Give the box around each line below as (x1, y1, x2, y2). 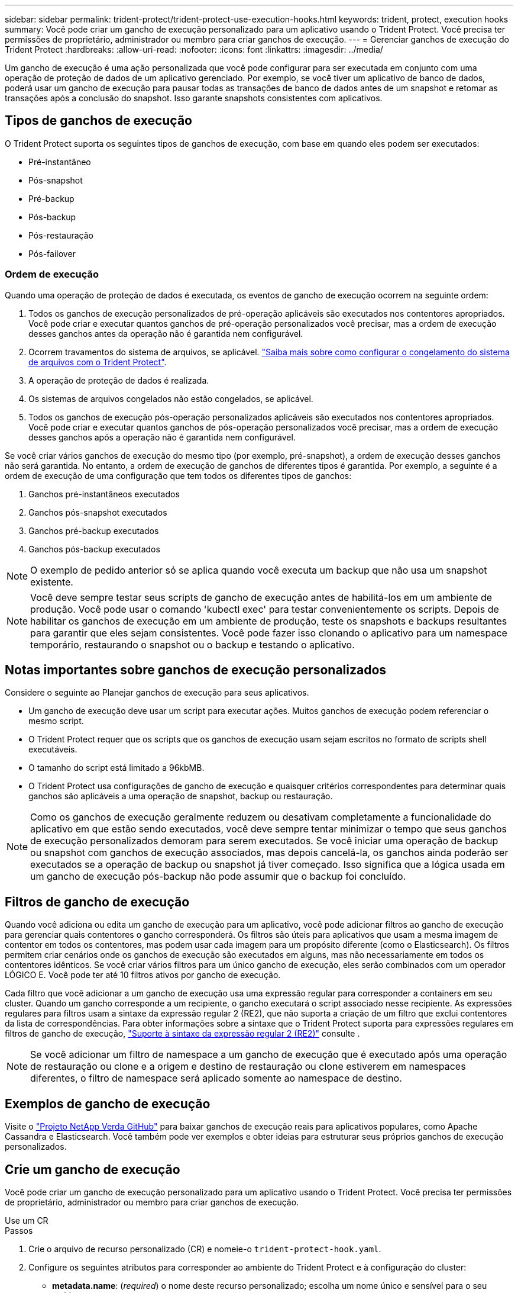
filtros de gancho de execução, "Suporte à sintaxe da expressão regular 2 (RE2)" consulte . (5, 1028, 360, 1039)
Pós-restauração (28, 230, 93, 240)
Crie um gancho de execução (5, 1162, 180, 1177)
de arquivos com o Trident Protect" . (28, 356, 167, 367)
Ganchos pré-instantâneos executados (28, 488, 180, 499)
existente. (30, 575, 73, 588)
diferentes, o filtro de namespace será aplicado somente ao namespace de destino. (30, 1072, 402, 1085)
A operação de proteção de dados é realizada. (28, 375, 209, 385)
